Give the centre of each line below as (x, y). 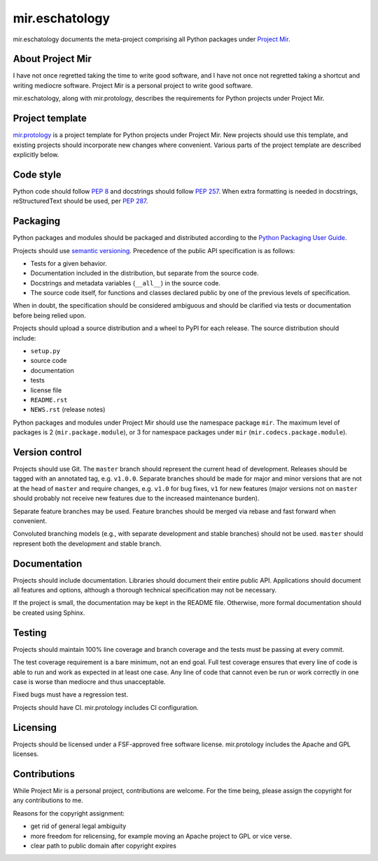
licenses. (26, 754)
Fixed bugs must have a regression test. (71, 695)
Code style (37, 175)
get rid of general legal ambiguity (78, 826)
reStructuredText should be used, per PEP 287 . (80, 201)
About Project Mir (52, 59)
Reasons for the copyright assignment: (69, 813)
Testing (30, 633)
